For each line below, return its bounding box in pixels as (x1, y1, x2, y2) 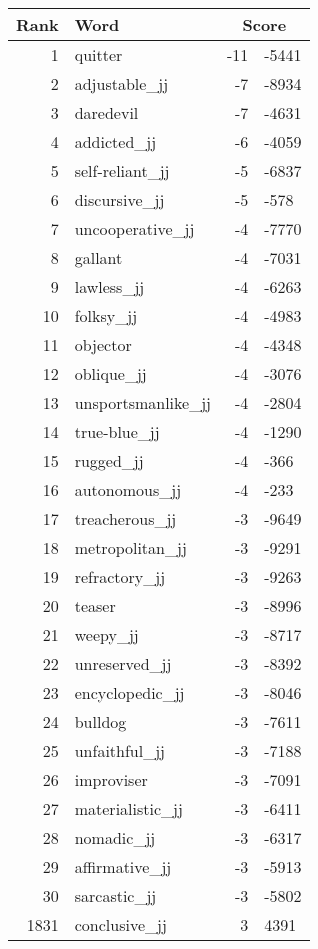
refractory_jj (74, 565, 166, 588)
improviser (74, 768, 148, 791)
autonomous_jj (74, 478, 182, 501)
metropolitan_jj (74, 536, 187, 559)
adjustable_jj (74, 72, 169, 95)
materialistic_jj (74, 797, 183, 820)
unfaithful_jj (74, 739, 165, 762)
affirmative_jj (74, 855, 172, 878)
